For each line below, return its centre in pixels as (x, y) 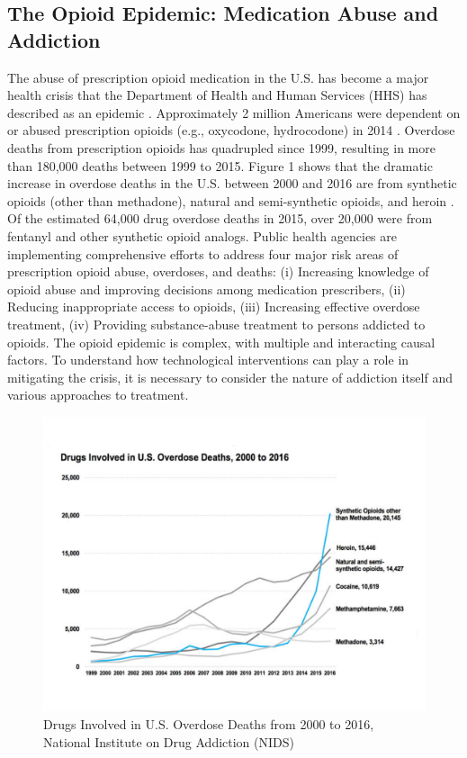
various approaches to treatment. (98, 395)
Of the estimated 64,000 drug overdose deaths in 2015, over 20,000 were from (220, 218)
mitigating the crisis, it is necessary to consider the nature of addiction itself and (230, 377)
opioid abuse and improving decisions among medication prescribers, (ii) (207, 289)
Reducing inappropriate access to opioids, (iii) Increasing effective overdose (214, 307)
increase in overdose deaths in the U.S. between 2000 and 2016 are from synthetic (232, 183)
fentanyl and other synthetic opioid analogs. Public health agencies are (202, 235)
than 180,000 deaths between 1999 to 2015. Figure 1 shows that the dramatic (220, 165)
